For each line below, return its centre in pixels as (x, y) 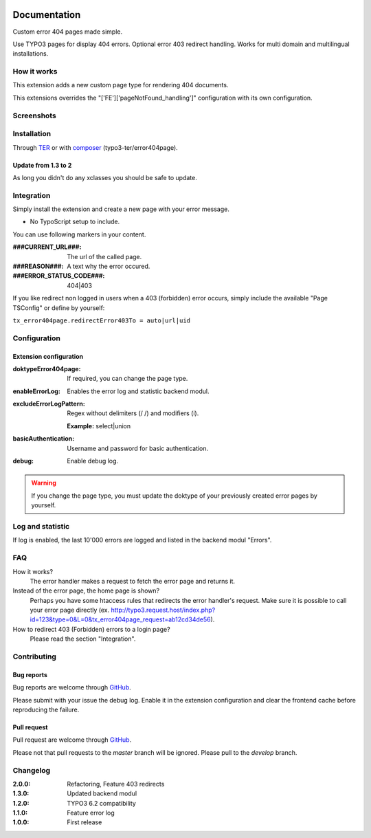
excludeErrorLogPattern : (49, 404)
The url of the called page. (104, 256)
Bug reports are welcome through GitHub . (72, 687)
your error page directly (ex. (70, 610)
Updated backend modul (102, 793)
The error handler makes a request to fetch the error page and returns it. (133, 581)
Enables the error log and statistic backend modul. (138, 391)
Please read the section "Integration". (83, 639)
